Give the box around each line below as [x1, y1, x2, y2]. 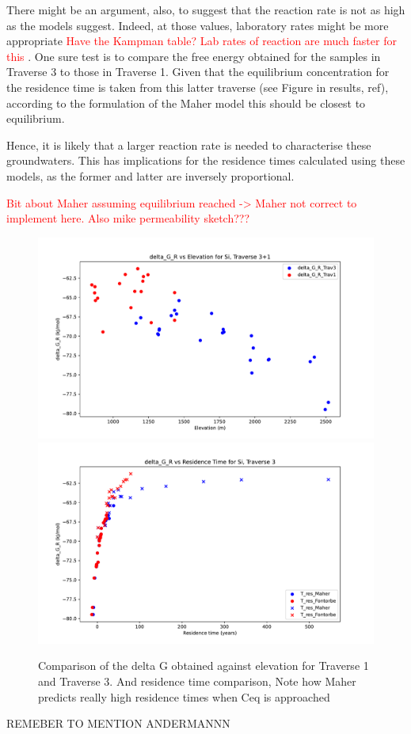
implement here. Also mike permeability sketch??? [6, 210, 250, 226]
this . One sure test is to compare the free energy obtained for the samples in [6, 48, 381, 64]
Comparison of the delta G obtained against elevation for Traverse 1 [38, 657, 369, 674]
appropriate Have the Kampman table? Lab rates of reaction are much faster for [6, 32, 397, 49]
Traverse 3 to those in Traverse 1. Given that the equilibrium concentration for [6, 63, 390, 80]
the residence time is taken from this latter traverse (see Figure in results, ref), [6, 78, 389, 95]
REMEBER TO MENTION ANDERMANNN [6, 715, 230, 732]
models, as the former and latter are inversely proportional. [6, 167, 295, 184]
